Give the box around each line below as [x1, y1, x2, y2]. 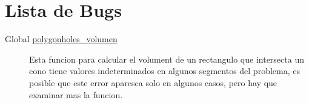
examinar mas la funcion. [29, 88, 123, 101]
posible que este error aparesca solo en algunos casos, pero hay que [29, 76, 277, 89]
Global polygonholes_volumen [5, 33, 118, 45]
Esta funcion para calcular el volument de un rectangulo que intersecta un [29, 52, 304, 65]
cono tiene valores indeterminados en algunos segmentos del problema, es [29, 64, 300, 77]
